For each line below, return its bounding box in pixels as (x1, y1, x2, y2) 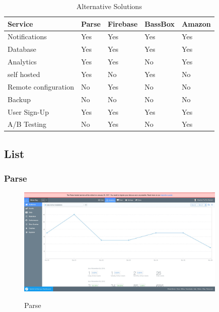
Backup (8, 94, 31, 104)
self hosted (8, 68, 40, 79)
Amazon (182, 18, 211, 29)
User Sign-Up (8, 106, 49, 117)
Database (8, 44, 36, 54)
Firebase (107, 18, 138, 29)
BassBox (144, 18, 175, 29)
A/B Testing (8, 119, 46, 129)
